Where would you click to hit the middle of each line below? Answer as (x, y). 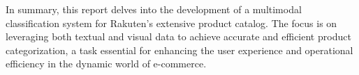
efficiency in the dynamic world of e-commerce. (106, 64)
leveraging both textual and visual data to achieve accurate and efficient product (178, 36)
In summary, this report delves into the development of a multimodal (154, 9)
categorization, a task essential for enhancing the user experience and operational (179, 50)
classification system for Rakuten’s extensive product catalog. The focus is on (171, 23)
